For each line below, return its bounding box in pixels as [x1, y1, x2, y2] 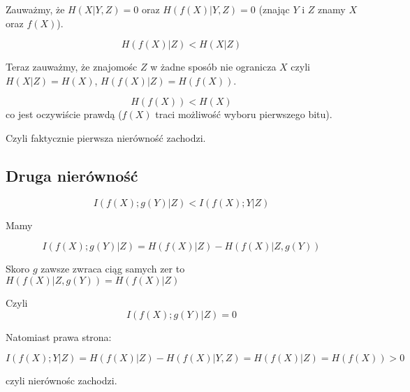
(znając [258, 2, 290, 16]
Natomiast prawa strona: [6, 329, 112, 344]
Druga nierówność [6, 164, 138, 186]
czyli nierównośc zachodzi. [6, 373, 117, 388]
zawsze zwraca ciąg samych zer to [41, 261, 185, 276]
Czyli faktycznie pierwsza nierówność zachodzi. [6, 130, 206, 145]
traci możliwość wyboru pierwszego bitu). [155, 107, 332, 122]
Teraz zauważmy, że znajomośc [6, 59, 138, 74]
